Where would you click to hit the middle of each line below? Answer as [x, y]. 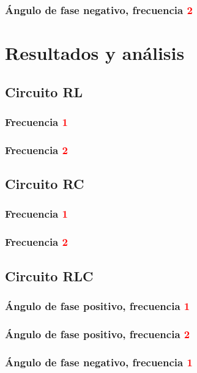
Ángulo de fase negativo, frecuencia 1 [99, 362]
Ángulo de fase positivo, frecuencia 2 [98, 334]
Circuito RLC [49, 275]
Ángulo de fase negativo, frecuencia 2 [99, 9]
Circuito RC [45, 184]
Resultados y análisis [95, 53]
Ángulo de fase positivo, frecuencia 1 [98, 305]
